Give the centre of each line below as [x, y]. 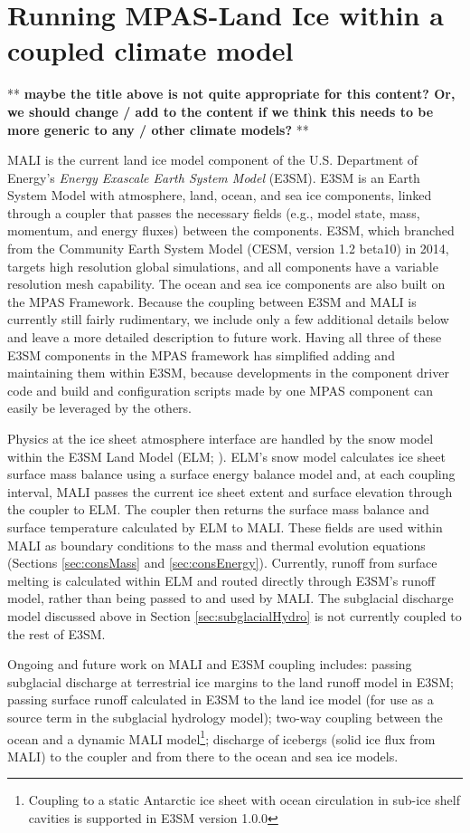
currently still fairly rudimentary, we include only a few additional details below [228, 319]
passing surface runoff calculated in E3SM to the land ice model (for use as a [221, 699]
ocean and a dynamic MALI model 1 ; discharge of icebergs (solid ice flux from [221, 737]
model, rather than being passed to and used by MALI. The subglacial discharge [230, 598]
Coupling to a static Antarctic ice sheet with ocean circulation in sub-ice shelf [244, 800]
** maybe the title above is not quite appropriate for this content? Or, [231, 94]
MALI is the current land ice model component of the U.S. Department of [213, 160]
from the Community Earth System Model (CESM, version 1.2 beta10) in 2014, [228, 249]
